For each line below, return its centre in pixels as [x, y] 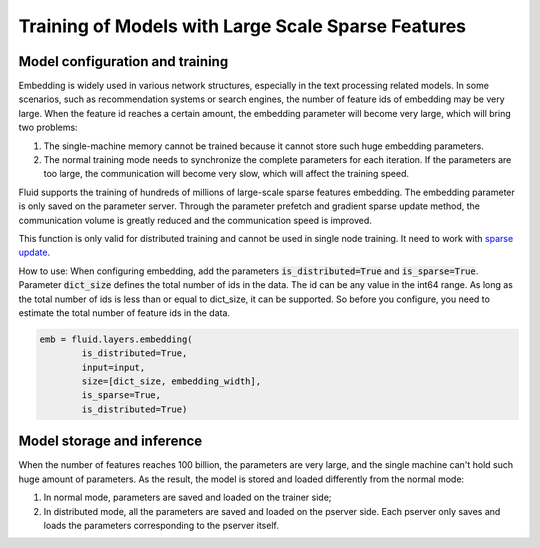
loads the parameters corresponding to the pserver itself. [161, 525]
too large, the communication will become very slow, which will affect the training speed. [226, 174]
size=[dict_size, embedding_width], [171, 381]
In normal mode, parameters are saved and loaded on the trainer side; [187, 497]
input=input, [113, 367]
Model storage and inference [110, 441]
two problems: [48, 127]
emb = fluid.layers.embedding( [116, 339]
